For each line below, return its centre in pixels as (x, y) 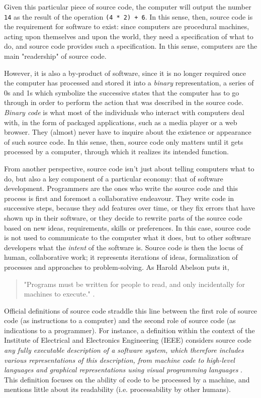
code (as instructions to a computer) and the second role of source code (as (120, 320)
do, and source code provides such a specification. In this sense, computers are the (131, 46)
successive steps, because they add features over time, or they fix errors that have (129, 208)
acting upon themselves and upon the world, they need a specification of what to (129, 36)
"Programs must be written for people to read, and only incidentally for (134, 284)
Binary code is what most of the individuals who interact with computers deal (124, 112)
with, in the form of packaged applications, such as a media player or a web (121, 122)
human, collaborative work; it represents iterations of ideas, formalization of (121, 257)
